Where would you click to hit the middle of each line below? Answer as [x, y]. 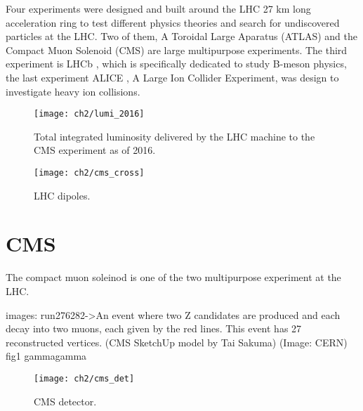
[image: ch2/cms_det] [84, 378]
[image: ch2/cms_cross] [89, 173]
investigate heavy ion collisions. [73, 91]
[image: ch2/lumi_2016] [89, 114]
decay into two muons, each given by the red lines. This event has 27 [154, 328]
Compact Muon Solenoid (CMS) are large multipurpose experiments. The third [177, 50]
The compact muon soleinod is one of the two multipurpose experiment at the [173, 277]
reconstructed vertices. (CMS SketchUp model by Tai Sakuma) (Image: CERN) [177, 342]
